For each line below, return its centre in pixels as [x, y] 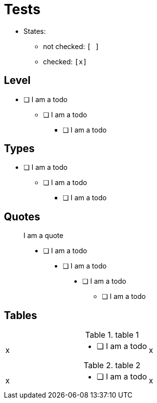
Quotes [22, 216]
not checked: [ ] [71, 46]
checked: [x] [65, 61]
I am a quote [44, 236]
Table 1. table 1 [112, 335]
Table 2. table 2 [112, 365]
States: [35, 31]
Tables [21, 315]
